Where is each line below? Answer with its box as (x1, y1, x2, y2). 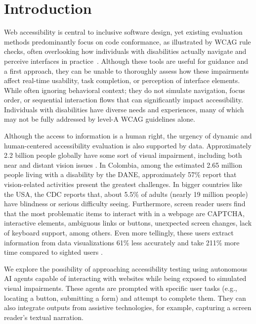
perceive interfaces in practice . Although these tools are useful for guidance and (4, 55, 249, 66)
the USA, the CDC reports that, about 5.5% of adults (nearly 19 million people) (4, 188, 248, 199)
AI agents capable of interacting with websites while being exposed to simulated (4, 273, 247, 283)
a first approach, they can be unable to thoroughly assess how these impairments (4, 65, 249, 76)
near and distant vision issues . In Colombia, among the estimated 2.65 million (4, 159, 242, 170)
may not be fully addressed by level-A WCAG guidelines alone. (4, 114, 195, 124)
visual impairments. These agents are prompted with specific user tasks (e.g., (4, 282, 237, 293)
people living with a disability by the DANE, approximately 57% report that (4, 169, 237, 180)
